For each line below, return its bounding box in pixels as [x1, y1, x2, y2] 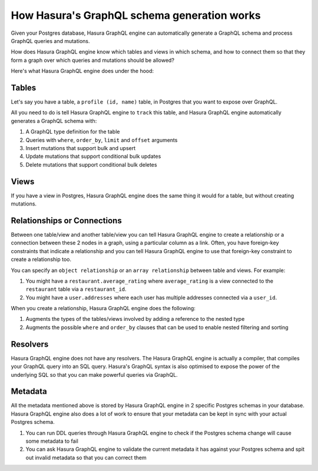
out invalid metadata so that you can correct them [25, 454, 147, 461]
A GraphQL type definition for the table [25, 128, 120, 135]
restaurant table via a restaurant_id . [25, 286, 127, 293]
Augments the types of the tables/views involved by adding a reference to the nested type [25, 316, 245, 323]
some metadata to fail [25, 437, 79, 445]
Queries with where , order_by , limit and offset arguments [25, 136, 178, 144]
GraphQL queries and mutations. [11, 37, 91, 44]
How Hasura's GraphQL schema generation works [11, 9, 261, 22]
